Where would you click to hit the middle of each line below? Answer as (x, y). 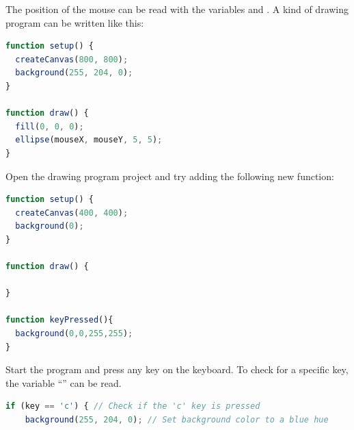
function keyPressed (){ (59, 320)
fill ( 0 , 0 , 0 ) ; (50, 126)
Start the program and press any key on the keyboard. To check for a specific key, (177, 369)
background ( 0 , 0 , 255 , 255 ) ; (74, 334)
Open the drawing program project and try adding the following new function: (170, 176)
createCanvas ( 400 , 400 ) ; (72, 213)
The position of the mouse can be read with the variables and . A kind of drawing (177, 9)
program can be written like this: (75, 22)
